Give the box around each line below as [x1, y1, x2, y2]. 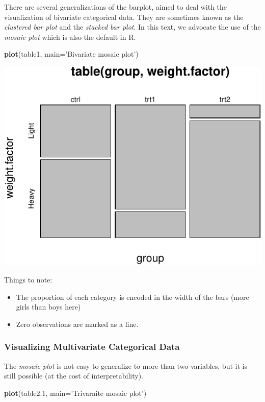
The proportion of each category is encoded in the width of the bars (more [16, 291, 249, 302]
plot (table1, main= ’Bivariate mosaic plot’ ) [4, 49, 139, 59]
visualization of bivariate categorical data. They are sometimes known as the [4, 11, 244, 22]
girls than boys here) [16, 301, 81, 312]
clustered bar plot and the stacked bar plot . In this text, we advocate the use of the [4, 21, 261, 32]
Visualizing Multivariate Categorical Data [4, 340, 180, 353]
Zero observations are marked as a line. [16, 318, 139, 329]
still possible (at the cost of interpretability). [4, 370, 144, 381]
